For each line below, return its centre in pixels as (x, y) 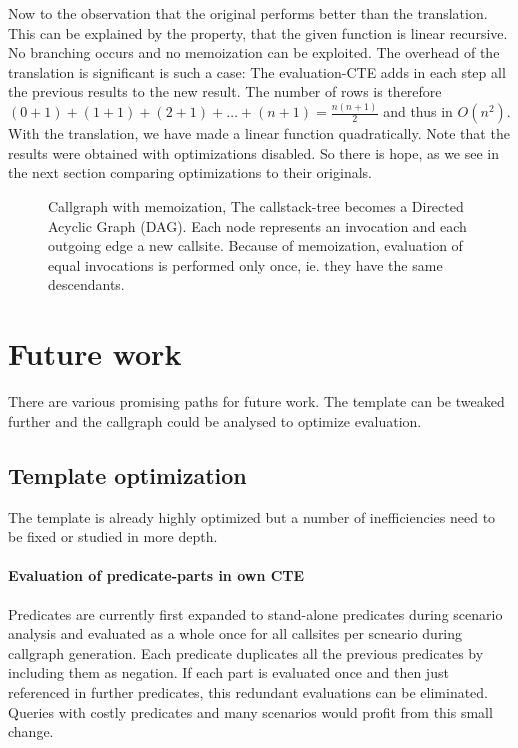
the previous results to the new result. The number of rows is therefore (225, 91)
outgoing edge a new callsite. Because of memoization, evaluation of (255, 245)
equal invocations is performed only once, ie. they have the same (245, 264)
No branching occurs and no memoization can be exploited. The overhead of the (254, 52)
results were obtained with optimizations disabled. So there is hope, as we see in (254, 152)
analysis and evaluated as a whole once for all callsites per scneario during (235, 633)
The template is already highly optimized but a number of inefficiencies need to (252, 516)
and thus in (418, 111)
